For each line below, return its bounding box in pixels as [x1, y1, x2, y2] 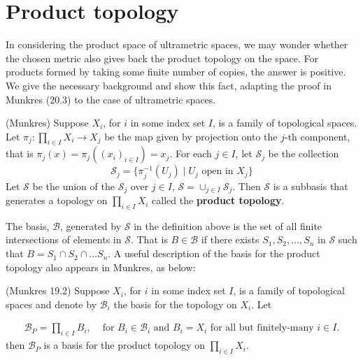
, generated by [59, 218, 122, 233]
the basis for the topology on [113, 296, 237, 311]
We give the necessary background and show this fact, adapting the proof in [6, 78, 332, 92]
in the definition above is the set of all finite [134, 218, 322, 233]
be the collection [268, 146, 339, 161]
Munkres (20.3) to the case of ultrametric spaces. [6, 92, 216, 106]
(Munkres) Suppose [6, 115, 89, 130]
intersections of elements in [6, 232, 122, 247]
